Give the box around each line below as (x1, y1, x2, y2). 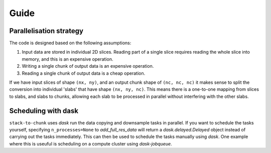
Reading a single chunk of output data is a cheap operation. (22, 70, 146, 76)
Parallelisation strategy (9, 27, 84, 35)
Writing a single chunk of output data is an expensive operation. (22, 63, 154, 69)
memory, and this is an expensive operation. (22, 56, 113, 62)
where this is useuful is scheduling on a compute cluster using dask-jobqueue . (9, 140, 173, 146)
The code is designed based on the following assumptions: (9, 40, 131, 46)
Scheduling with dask (9, 106, 79, 115)
